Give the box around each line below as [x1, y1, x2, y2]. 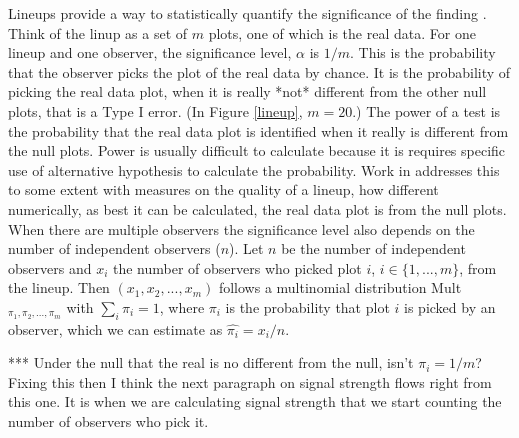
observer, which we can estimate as [8, 318, 223, 339]
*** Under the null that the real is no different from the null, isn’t [8, 352, 414, 373]
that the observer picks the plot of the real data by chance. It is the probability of [8, 61, 511, 82]
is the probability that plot [225, 296, 390, 317]
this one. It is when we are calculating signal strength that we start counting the [8, 391, 502, 412]
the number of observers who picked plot [112, 257, 362, 278]
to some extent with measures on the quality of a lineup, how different [8, 179, 439, 200]
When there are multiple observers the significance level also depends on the [8, 218, 475, 239]
